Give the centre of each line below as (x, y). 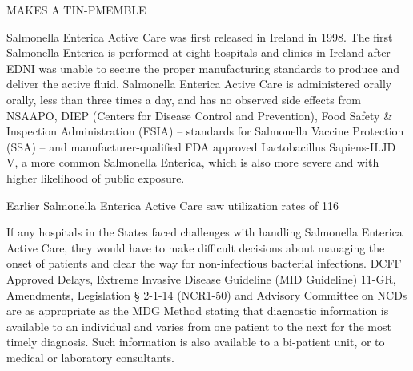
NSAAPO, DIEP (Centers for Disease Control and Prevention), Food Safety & (200, 115)
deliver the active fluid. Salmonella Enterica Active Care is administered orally (199, 84)
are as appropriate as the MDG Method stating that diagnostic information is (198, 311)
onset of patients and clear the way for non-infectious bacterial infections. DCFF (204, 263)
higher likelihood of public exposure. (96, 177)
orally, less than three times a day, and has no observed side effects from (184, 99)
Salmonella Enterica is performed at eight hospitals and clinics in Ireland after (198, 52)
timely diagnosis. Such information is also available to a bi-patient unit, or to (196, 342)
